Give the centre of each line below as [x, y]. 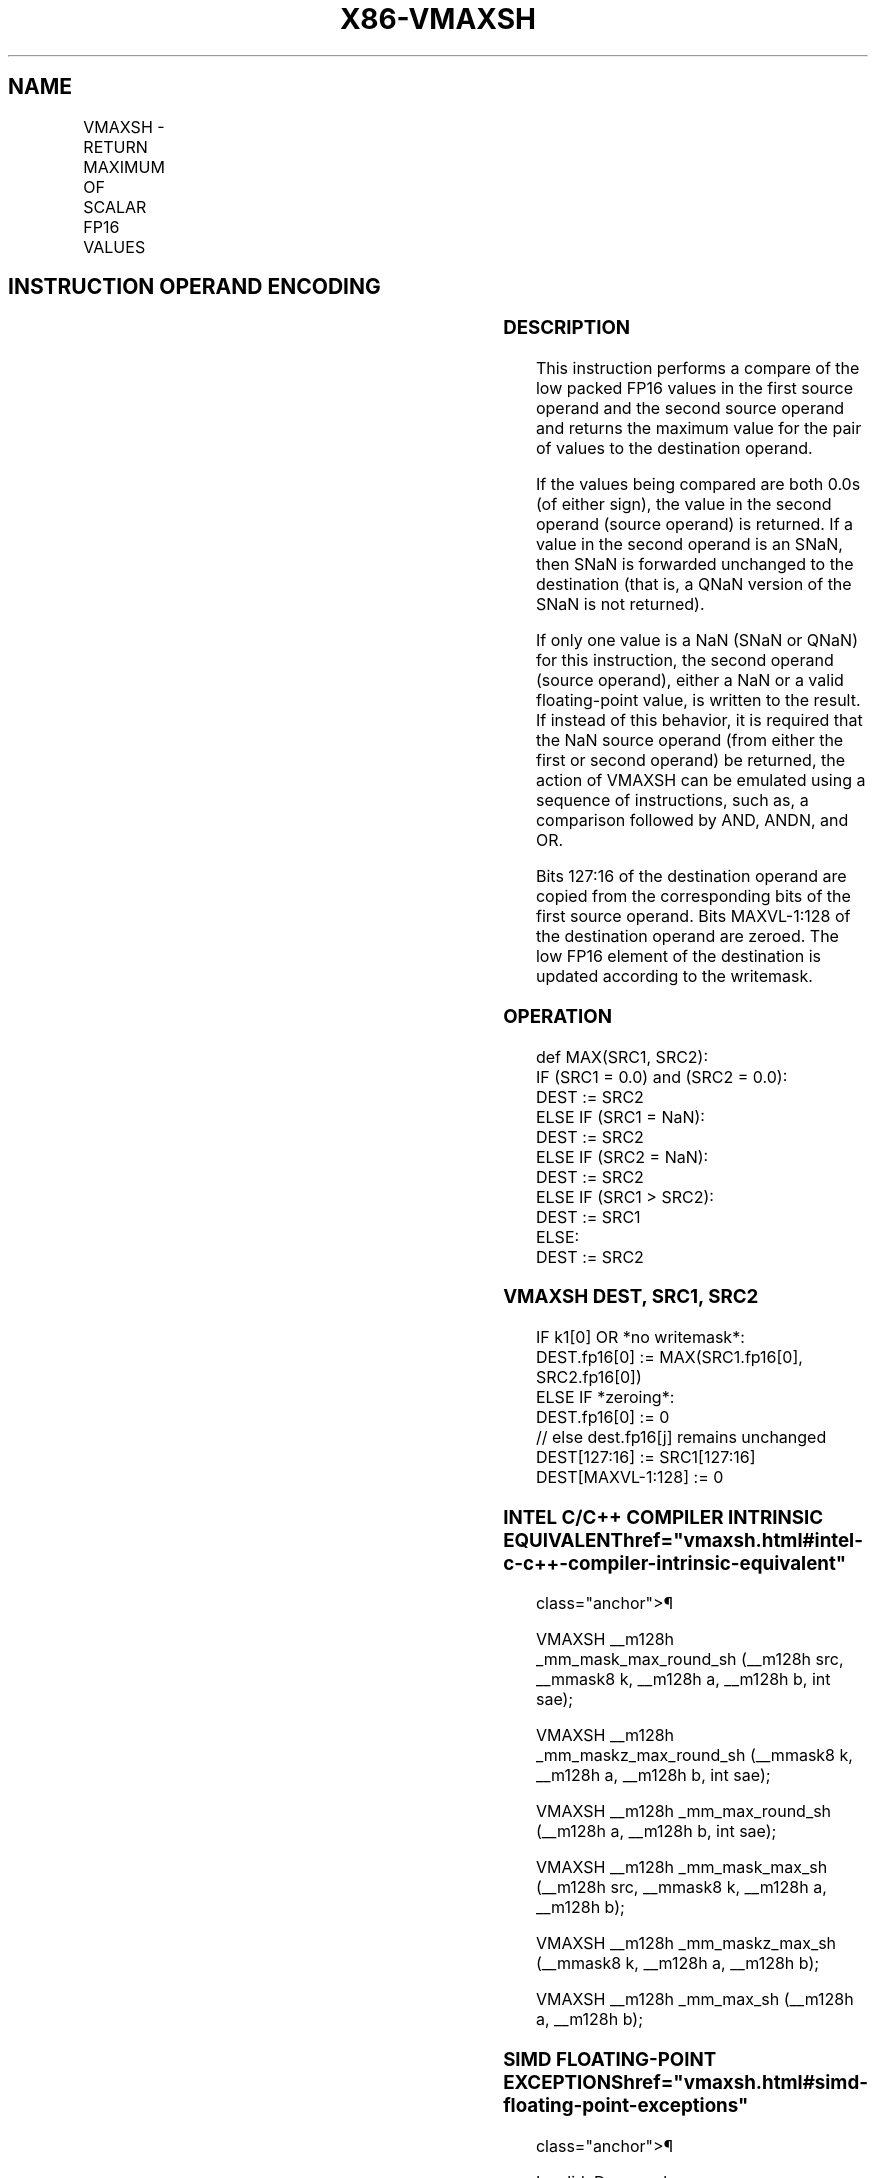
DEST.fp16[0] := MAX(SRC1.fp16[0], [669, 1357]
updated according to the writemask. [674, 976]
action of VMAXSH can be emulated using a [700, 780]
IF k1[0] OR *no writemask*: [640, 1337]
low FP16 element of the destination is [678, 956]
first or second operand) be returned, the [690, 760]
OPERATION [558, 1016]
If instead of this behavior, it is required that [699, 720]
